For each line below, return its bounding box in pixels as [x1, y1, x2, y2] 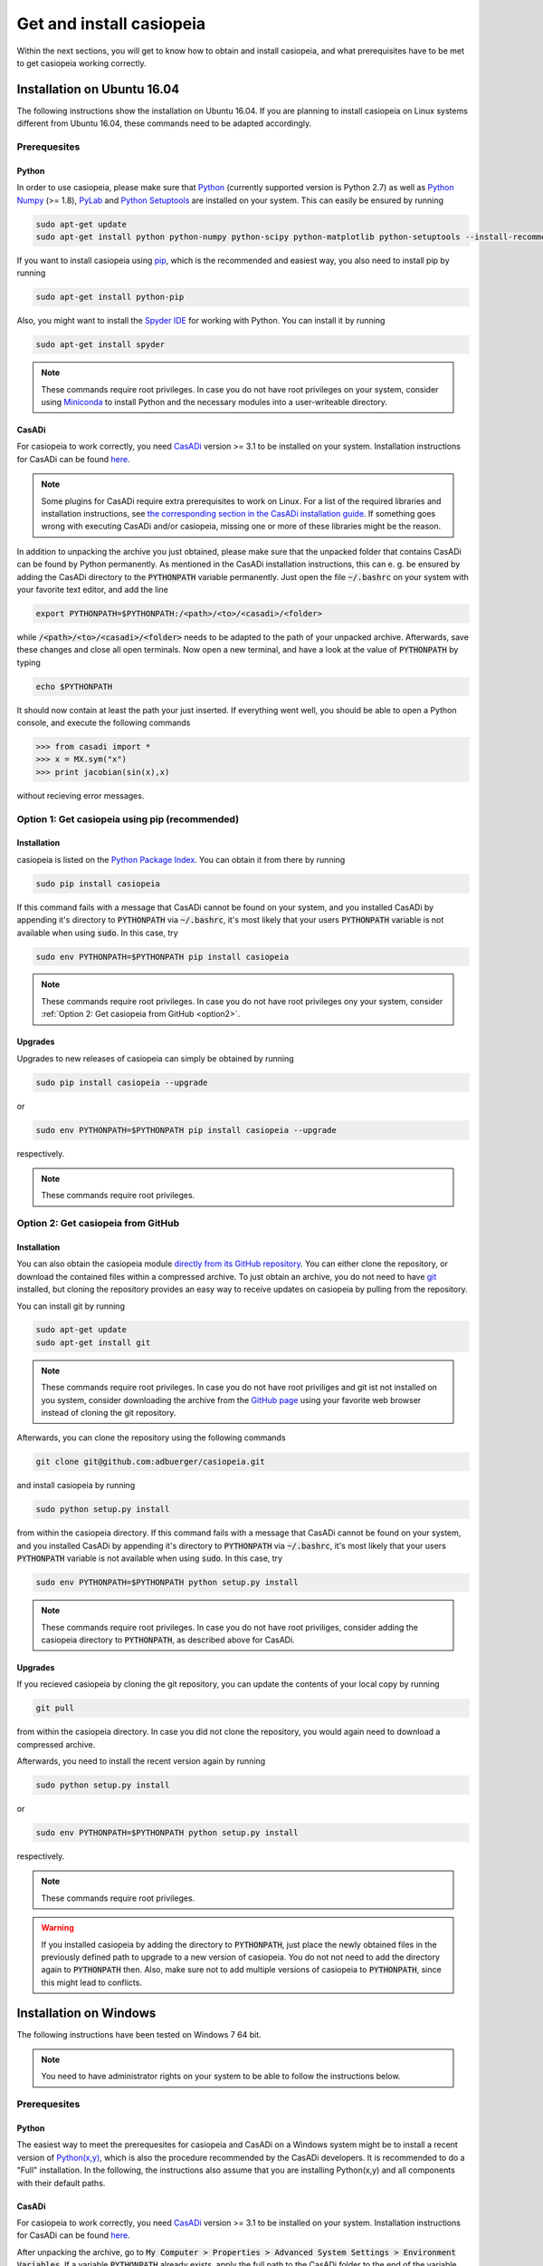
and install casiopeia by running [16, 1480, 136, 1491]
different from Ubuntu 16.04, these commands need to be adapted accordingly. [16, 118, 312, 129]
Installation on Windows [16, 2005, 157, 2020]
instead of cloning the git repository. [41, 1408, 176, 1419]
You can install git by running [16, 1301, 126, 1312]
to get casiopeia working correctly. [16, 57, 147, 68]
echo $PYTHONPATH [35, 681, 113, 692]
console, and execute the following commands [16, 717, 191, 729]
